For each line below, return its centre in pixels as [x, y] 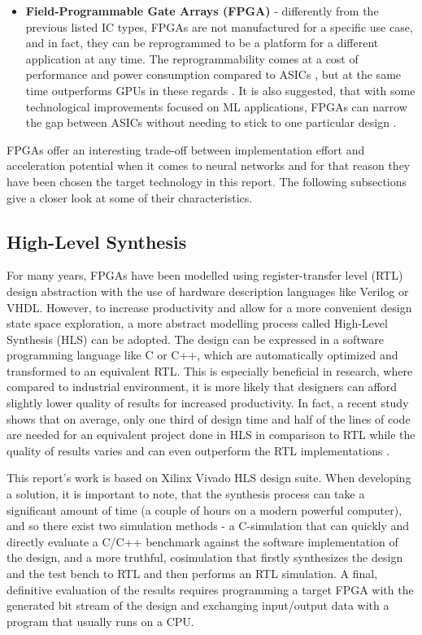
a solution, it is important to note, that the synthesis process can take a [186, 494]
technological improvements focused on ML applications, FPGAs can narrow [216, 106]
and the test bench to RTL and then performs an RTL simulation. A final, [192, 574]
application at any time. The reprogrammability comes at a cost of [192, 58]
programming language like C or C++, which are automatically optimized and [202, 355]
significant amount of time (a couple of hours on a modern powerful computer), [204, 509]
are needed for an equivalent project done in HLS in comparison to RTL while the [211, 435]
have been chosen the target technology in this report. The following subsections [207, 181]
